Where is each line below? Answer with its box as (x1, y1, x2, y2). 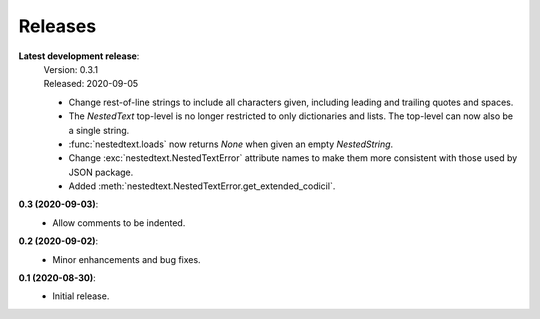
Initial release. (52, 290, 110, 302)
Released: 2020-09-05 (43, 78, 139, 90)
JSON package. (68, 166, 134, 178)
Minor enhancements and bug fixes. (52, 253, 201, 265)
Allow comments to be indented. (52, 216, 186, 229)
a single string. (68, 124, 130, 136)
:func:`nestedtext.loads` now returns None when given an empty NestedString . (68, 138, 394, 150)
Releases (18, 15, 97, 37)
